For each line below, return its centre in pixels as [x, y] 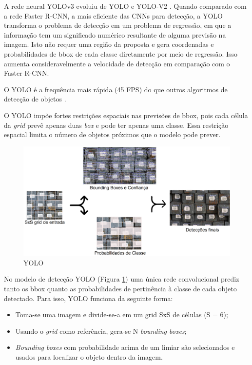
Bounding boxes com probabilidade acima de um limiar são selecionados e [125, 347]
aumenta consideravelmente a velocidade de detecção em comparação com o [117, 63]
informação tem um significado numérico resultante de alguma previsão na [115, 34]
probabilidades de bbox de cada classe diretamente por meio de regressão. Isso [121, 53]
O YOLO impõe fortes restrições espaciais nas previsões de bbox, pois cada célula [126, 115]
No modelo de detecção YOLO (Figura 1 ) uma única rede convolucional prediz [122, 279]
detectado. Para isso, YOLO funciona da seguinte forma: [88, 298]
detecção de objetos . [35, 99]
